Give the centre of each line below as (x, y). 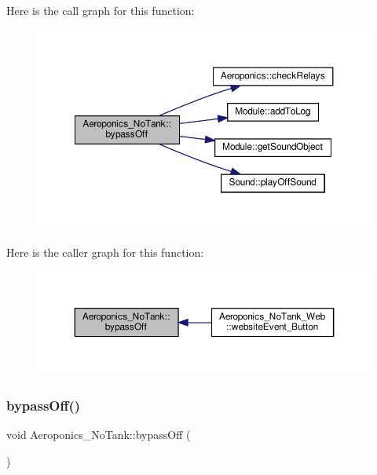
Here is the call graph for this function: (101, 10)
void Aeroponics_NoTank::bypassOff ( (99, 434)
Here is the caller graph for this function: (105, 252)
